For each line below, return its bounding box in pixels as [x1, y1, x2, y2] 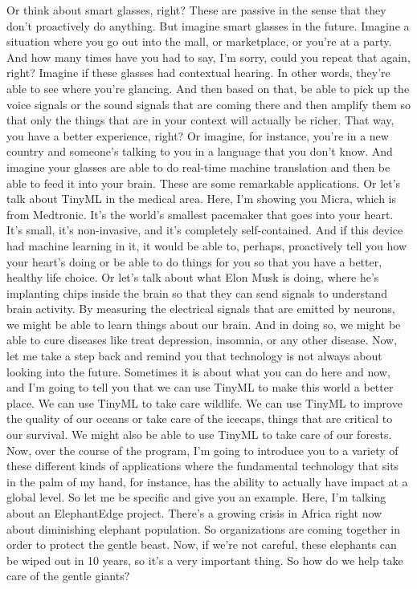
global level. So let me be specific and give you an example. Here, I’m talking [6, 489, 386, 506]
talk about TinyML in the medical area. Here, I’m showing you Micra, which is [6, 190, 397, 207]
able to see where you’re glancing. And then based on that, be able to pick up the [6, 79, 410, 96]
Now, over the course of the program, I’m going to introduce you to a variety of [6, 441, 399, 458]
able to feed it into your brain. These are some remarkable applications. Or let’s [6, 174, 401, 191]
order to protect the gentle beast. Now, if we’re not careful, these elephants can [6, 536, 397, 553]
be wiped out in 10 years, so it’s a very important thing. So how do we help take [6, 551, 403, 568]
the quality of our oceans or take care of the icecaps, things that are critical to [6, 410, 393, 427]
